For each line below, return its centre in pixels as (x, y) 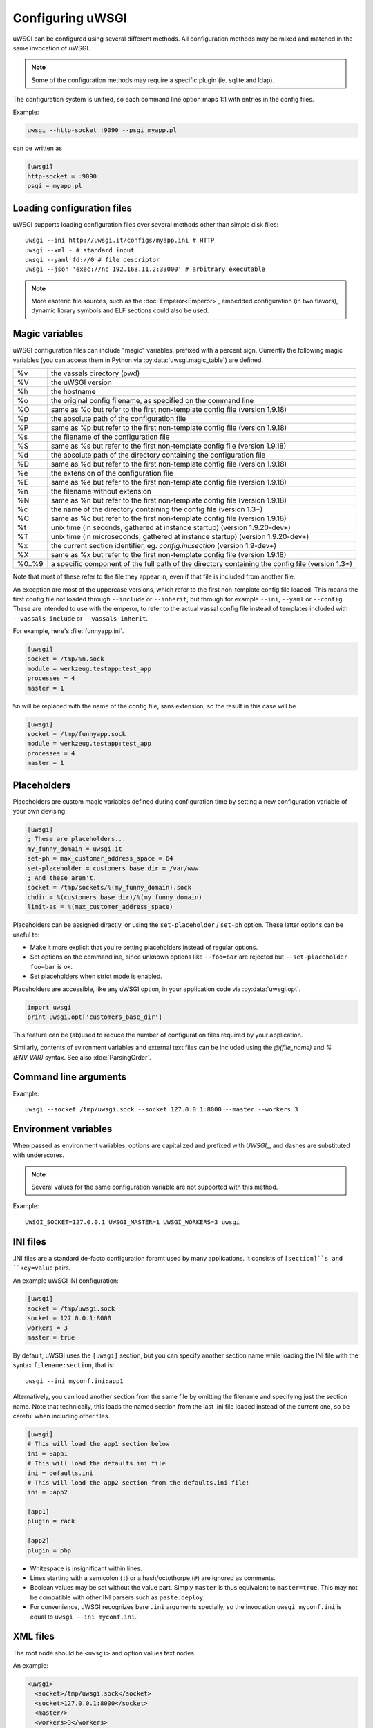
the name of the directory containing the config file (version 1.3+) (157, 509)
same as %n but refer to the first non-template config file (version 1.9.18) (169, 500)
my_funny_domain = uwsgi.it (75, 849)
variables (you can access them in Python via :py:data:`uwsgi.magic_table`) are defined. (138, 360)
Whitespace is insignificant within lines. (86, 1568)
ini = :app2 (48, 1492)
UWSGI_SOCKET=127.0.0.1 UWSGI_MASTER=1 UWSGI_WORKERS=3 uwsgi (133, 1222)
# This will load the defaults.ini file (96, 1463)
